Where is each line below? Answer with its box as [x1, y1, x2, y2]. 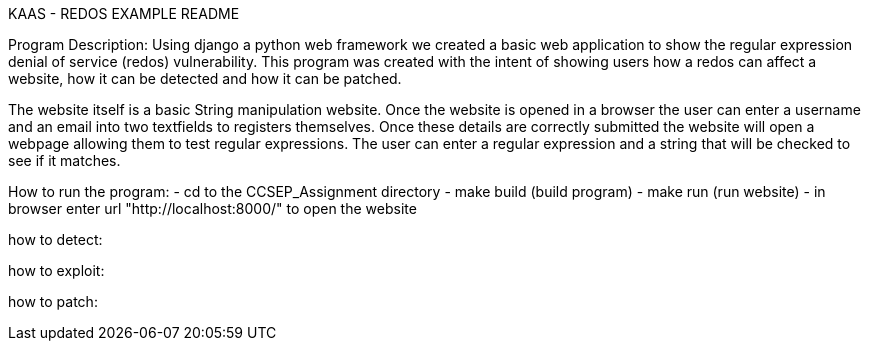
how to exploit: [8, 262, 105, 279]
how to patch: [8, 293, 98, 310]
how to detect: [8, 231, 103, 248]
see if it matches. [8, 152, 121, 169]
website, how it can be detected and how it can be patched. [8, 70, 402, 87]
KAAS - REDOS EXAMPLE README [8, 5, 240, 22]
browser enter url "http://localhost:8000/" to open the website [8, 200, 417, 217]
